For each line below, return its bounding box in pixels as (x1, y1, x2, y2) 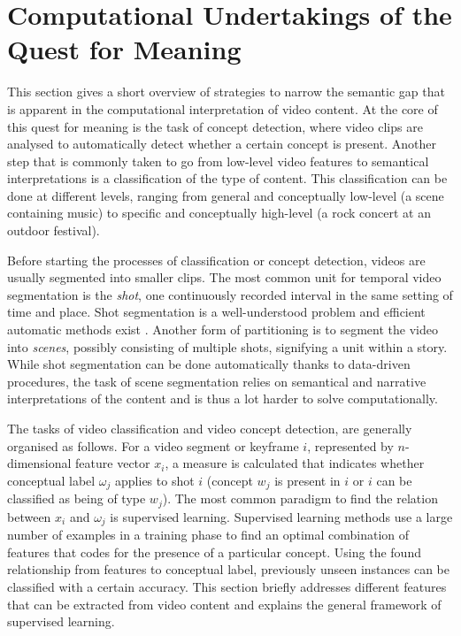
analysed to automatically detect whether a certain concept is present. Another (7, 134, 436, 153)
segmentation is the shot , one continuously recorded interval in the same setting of (7, 285, 453, 303)
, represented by (307, 436, 394, 455)
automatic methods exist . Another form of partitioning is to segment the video (7, 320, 438, 339)
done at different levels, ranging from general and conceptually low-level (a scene (7, 186, 444, 204)
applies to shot (115, 471, 195, 489)
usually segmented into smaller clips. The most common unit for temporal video (7, 268, 442, 287)
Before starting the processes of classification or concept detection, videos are (7, 250, 426, 269)
